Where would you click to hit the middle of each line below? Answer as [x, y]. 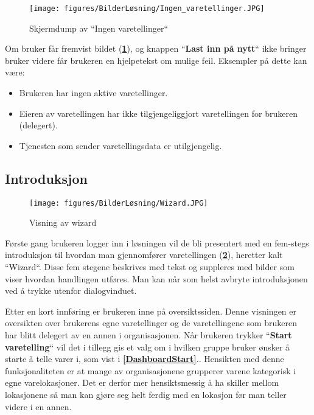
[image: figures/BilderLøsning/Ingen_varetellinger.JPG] [147, 9]
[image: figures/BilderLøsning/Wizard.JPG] [119, 203]
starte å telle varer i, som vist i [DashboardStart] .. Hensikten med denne [145, 359]
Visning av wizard [63, 222]
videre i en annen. [38, 406]
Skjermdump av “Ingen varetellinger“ [99, 28]
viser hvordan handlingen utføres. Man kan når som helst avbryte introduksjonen [156, 278]
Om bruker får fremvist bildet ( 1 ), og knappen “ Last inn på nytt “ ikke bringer [156, 48]
